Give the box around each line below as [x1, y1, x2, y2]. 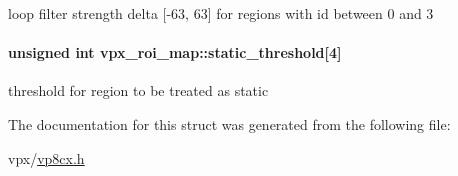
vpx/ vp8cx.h [8, 147, 85, 168]
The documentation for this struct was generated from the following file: [8, 113, 451, 134]
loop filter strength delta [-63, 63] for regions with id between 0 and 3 [8, 3, 434, 23]
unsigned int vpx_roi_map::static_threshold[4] [8, 42, 342, 63]
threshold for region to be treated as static [8, 80, 269, 101]
